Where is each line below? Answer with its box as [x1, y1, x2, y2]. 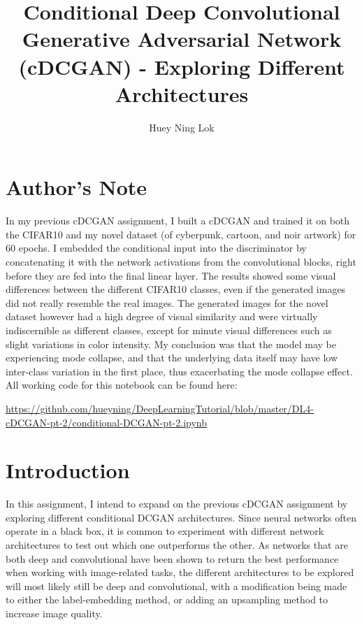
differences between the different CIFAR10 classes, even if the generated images [6, 282, 346, 296]
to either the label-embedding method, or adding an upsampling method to [6, 592, 328, 607]
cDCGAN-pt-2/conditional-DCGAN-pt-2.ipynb [6, 415, 208, 429]
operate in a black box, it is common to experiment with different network [6, 524, 324, 538]
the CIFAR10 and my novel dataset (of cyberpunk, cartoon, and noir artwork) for [6, 227, 356, 241]
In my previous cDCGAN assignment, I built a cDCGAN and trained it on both [6, 213, 350, 228]
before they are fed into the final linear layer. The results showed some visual [6, 268, 336, 282]
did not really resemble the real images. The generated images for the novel [6, 295, 328, 310]
